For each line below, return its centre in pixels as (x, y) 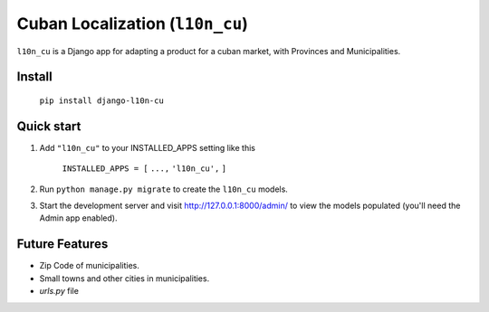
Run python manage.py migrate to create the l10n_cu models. (164, 189)
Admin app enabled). (78, 218)
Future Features (62, 244)
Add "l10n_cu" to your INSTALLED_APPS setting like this (147, 147)
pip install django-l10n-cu (102, 100)
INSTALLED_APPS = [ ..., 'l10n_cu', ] (144, 169)
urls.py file (59, 291)
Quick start (49, 126)
